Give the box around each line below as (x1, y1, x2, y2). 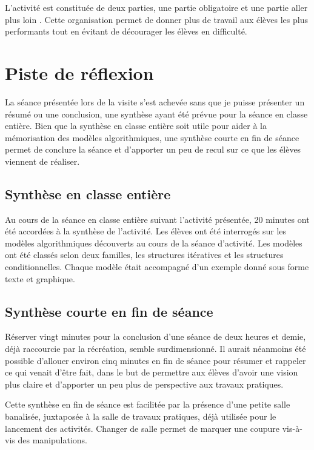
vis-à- (282, 422, 302, 434)
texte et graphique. (5, 272, 75, 285)
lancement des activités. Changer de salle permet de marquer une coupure (5, 422, 280, 434)
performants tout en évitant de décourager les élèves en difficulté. (5, 25, 247, 38)
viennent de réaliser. (5, 154, 80, 167)
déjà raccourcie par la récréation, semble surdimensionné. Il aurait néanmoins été (5, 342, 306, 355)
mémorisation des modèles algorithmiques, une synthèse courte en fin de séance (5, 131, 299, 144)
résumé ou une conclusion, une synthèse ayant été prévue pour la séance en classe (5, 107, 308, 120)
